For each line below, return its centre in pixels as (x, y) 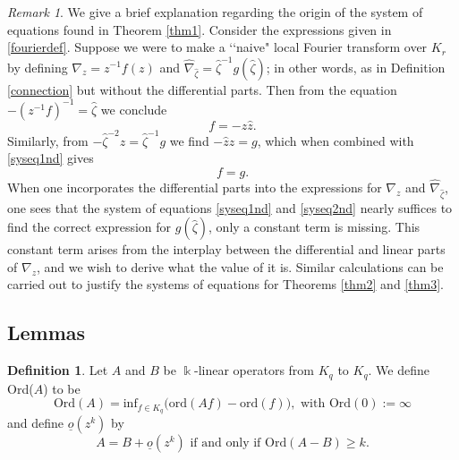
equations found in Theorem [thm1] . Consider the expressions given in (200, 29)
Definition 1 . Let (58, 370)
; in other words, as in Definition (356, 67)
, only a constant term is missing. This (314, 227)
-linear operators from (255, 370)
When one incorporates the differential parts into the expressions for (195, 187)
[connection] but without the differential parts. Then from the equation (202, 89)
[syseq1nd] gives (51, 158)
